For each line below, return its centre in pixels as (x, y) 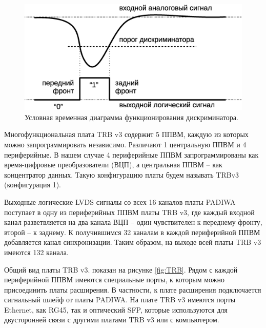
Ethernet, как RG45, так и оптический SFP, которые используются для (116, 309)
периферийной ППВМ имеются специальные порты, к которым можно (114, 279)
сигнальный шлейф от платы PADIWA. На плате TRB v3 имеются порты (120, 300)
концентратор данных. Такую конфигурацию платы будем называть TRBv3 (122, 174)
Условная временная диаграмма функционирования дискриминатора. (131, 117)
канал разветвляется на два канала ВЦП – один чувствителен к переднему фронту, (133, 222)
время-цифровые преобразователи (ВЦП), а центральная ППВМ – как (113, 165)
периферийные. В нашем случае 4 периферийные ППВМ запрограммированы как (131, 154)
